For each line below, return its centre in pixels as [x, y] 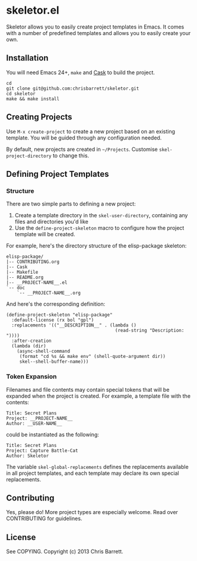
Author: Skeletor [28, 456]
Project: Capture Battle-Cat [42, 451]
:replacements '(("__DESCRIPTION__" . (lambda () [74, 325]
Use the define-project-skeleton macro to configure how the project [99, 228]
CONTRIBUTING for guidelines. [44, 519]
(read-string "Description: [150, 331]
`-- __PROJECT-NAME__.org [49, 293]
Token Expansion [31, 376]
